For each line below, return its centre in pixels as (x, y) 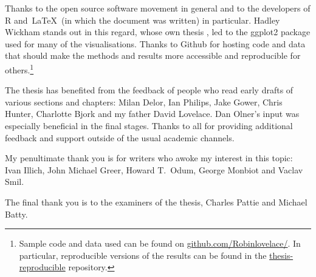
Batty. (16, 214)
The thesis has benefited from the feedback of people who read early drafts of (149, 90)
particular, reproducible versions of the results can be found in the (143, 255)
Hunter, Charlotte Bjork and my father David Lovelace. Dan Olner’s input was (152, 114)
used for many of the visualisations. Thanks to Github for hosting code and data (155, 43)
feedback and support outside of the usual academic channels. (120, 137)
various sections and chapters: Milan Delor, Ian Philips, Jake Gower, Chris (144, 102)
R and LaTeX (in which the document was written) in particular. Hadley (143, 20)
